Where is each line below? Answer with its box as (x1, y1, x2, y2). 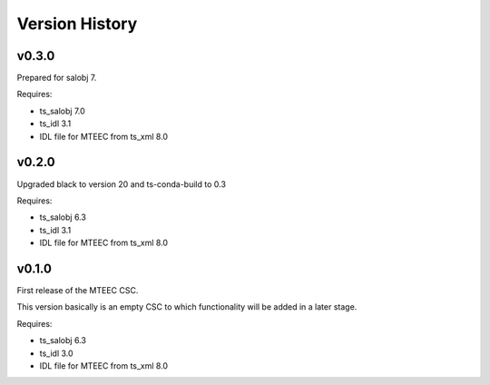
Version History (16, 14, 138, 34)
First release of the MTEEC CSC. (16, 285, 139, 295)
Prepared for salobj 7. (16, 73, 97, 84)
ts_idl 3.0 (39, 348, 73, 359)
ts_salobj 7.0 (39, 105, 85, 116)
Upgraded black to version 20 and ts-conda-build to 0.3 (16, 178, 227, 190)
